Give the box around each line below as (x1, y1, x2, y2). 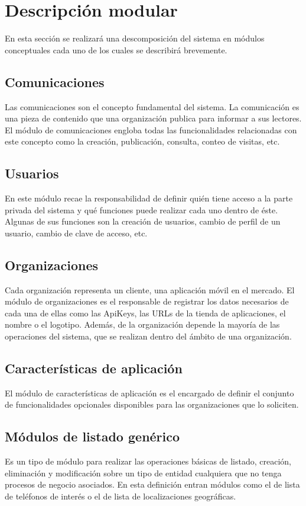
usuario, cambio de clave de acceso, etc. (5, 226, 148, 239)
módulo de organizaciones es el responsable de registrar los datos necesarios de (5, 295, 289, 308)
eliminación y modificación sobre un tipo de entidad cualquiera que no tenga (5, 466, 282, 479)
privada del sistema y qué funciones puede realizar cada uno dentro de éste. (5, 203, 278, 216)
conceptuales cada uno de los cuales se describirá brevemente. (5, 43, 227, 56)
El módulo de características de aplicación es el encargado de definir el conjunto (5, 386, 294, 399)
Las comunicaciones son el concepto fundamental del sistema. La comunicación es (5, 100, 300, 113)
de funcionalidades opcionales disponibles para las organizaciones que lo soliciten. (5, 398, 299, 411)
